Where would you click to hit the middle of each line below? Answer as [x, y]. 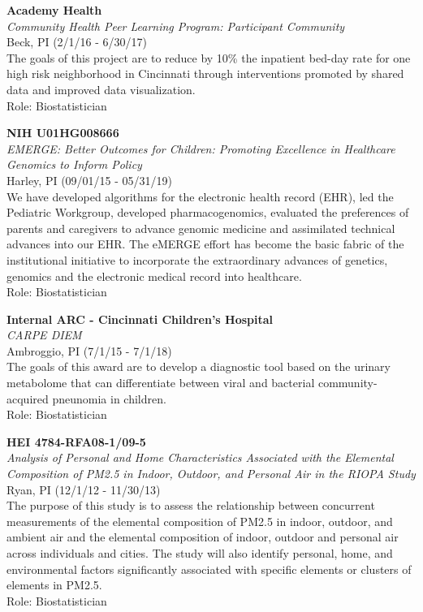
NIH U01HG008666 [63, 133]
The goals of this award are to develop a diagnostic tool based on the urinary [199, 366]
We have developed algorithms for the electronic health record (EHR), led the [200, 196]
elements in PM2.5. [54, 585]
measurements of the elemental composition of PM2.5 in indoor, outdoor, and [200, 521]
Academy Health [54, 10]
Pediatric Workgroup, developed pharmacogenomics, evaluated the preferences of [208, 212]
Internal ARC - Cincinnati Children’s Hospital [140, 319]
